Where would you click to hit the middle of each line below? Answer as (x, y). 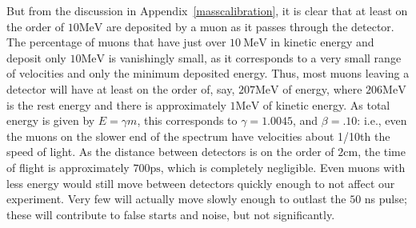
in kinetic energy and (322, 42)
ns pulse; (386, 199)
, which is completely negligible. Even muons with (283, 167)
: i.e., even (382, 120)
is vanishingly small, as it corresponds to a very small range (255, 57)
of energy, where (322, 88)
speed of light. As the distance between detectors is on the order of (170, 152)
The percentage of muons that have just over (116, 42)
